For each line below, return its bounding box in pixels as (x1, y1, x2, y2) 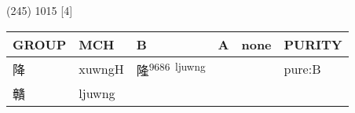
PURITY (284, 35, 342, 53)
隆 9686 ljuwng (136, 58, 206, 79)
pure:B (284, 60, 321, 78)
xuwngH (79, 60, 124, 78)
